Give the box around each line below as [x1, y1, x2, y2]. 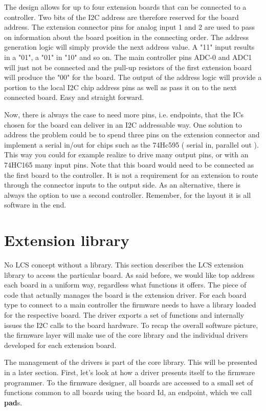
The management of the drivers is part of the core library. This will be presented [4, 357, 257, 367]
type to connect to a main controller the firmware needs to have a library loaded [4, 299, 256, 310]
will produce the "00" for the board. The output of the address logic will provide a [4, 72, 262, 83]
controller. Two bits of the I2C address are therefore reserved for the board [4, 11, 239, 22]
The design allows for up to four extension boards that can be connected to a [4, 2, 247, 12]
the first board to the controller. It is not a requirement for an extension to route [4, 169, 258, 180]
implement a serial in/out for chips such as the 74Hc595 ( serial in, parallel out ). [4, 139, 259, 150]
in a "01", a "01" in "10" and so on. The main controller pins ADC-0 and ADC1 [4, 51, 252, 62]
